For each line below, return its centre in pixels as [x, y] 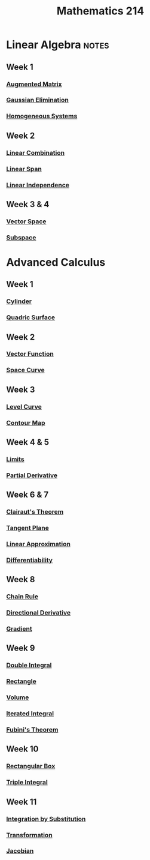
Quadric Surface [31, 317]
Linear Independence [38, 185]
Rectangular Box [31, 766]
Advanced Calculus [56, 262]
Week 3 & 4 [28, 204]
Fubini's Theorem [32, 730]
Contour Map [26, 422]
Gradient [19, 629]
